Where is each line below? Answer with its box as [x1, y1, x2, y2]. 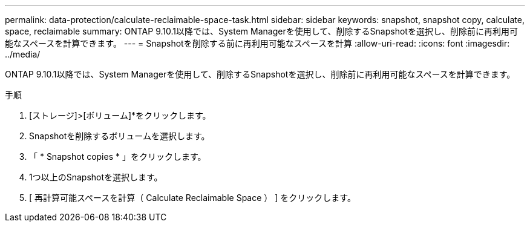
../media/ [5, 49, 41, 59]
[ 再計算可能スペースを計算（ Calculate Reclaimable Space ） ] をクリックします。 [29, 192, 356, 203]
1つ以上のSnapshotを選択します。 [29, 172, 163, 182]
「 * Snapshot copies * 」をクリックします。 [29, 151, 206, 162]
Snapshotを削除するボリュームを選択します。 [29, 131, 210, 141]
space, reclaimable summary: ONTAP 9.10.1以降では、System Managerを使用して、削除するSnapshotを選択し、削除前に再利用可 [5, 26, 518, 36]
